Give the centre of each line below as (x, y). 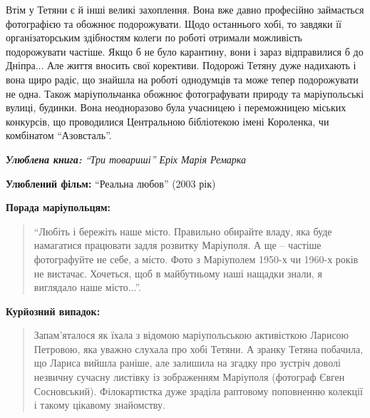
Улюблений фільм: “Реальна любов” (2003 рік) (111, 183)
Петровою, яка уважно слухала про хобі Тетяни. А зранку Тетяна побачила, (199, 348)
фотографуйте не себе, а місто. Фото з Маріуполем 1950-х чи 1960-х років (196, 259)
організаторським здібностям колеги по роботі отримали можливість (154, 37)
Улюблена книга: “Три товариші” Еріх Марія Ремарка (126, 159)
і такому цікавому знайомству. (99, 405)
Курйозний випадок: (53, 311)
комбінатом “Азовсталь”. (59, 135)
